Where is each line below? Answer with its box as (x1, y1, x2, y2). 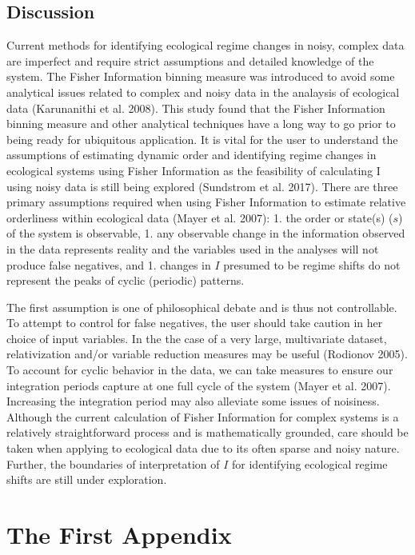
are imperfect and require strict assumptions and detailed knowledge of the (6, 52, 374, 69)
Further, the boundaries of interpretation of (6, 455, 220, 472)
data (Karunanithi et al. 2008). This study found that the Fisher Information (6, 99, 385, 116)
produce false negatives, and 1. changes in (6, 256, 211, 273)
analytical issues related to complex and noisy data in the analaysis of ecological (6, 83, 400, 100)
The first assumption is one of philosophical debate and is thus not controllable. (6, 298, 397, 315)
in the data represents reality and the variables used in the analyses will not (6, 240, 379, 257)
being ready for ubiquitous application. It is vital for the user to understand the (6, 130, 398, 147)
